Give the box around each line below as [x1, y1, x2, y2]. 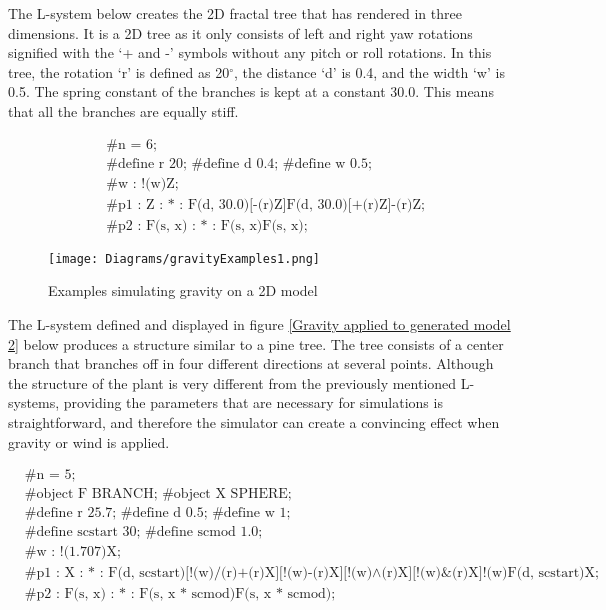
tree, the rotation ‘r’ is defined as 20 [8, 61, 230, 82]
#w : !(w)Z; [106, 176, 179, 191]
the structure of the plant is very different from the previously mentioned [8, 372, 457, 393]
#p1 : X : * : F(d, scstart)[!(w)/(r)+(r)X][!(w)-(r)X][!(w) [24, 566, 373, 581]
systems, [8, 392, 60, 413]
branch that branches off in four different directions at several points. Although [8, 353, 494, 374]
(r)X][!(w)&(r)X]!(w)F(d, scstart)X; [381, 566, 599, 581]
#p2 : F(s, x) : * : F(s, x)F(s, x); [106, 218, 308, 233]
